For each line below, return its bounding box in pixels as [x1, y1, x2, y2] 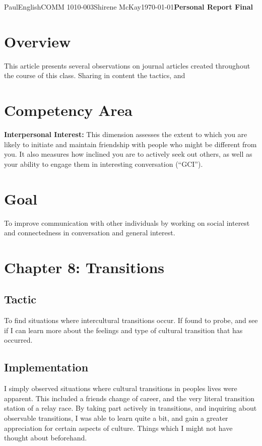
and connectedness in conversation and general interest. [4, 227, 175, 238]
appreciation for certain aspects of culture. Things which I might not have [4, 422, 233, 433]
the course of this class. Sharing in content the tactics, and [4, 70, 185, 81]
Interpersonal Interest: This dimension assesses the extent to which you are [4, 129, 247, 140]
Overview [4, 31, 71, 51]
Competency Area [4, 100, 133, 120]
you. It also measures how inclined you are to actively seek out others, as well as [4, 149, 252, 159]
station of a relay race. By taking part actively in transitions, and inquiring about [4, 403, 257, 413]
